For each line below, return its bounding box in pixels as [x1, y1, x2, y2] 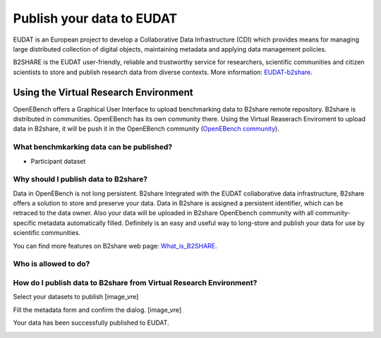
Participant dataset [30, 157, 86, 165]
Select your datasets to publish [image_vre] [13, 293, 139, 301]
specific [13, 219, 37, 227]
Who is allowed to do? [13, 259, 90, 269]
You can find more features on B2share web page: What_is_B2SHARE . [13, 241, 218, 250]
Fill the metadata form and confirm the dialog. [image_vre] [13, 306, 182, 314]
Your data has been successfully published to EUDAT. [13, 318, 169, 327]
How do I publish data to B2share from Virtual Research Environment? [13, 277, 258, 287]
